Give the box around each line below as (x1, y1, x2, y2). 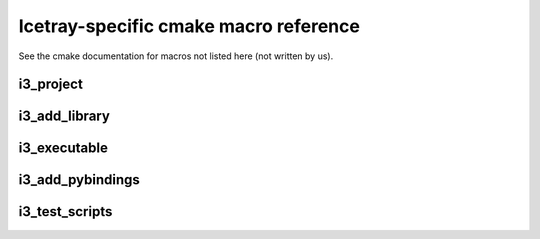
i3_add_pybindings (18, 171, 140, 189)
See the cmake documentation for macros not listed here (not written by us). (18, 50, 334, 62)
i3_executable (18, 140, 109, 157)
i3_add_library (18, 108, 110, 125)
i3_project (18, 76, 84, 93)
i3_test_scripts (18, 203, 113, 220)
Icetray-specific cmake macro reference (18, 15, 360, 37)
